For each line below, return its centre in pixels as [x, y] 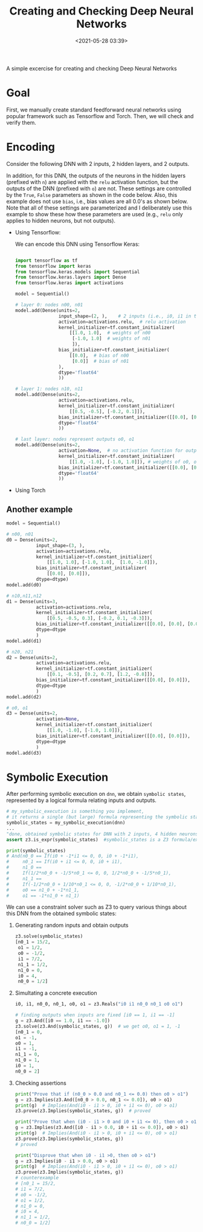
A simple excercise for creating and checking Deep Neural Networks [92, 68]
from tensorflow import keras [53, 266]
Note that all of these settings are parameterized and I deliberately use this [99, 208]
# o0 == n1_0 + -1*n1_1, [43, 890]
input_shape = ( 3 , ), [60, 545]
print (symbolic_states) [36, 850]
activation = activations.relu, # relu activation [122, 322]
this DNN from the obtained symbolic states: [61, 913]
